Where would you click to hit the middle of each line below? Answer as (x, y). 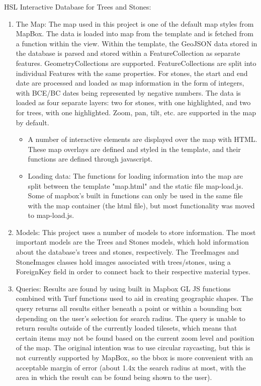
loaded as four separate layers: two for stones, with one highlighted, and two (133, 102)
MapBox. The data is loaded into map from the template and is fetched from (135, 33)
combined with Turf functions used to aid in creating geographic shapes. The (135, 298)
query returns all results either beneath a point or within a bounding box (129, 308)
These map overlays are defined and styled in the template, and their (134, 149)
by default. (32, 122)
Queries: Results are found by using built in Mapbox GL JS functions (123, 288)
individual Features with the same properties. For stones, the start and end (132, 73)
